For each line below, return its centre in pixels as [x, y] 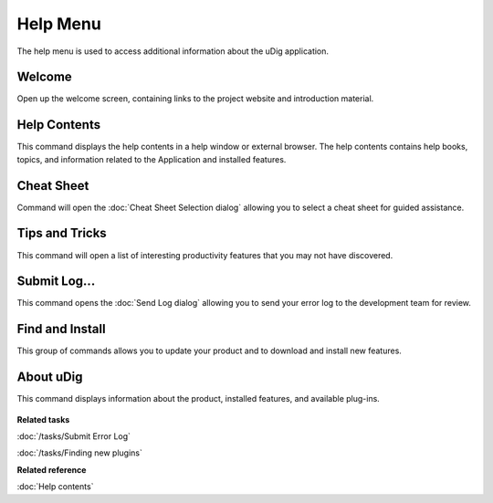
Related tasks [43, 419]
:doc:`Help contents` [55, 487]
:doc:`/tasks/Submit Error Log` [74, 436]
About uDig [50, 377]
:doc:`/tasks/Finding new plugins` [80, 453]
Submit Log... [56, 282]
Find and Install [61, 329]
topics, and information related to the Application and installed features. [152, 159]
